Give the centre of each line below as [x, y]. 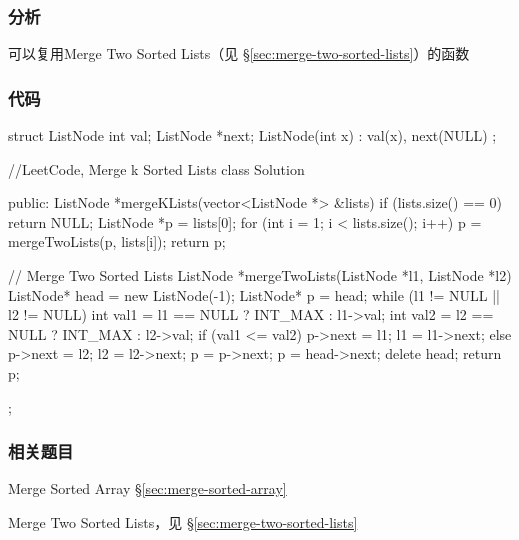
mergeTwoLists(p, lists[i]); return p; [117, 241]
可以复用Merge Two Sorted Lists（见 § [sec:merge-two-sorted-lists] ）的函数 [239, 53]
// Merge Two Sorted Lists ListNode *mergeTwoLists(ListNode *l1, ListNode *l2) [260, 275]
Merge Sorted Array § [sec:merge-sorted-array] [147, 488]
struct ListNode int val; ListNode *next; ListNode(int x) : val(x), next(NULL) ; [252, 135]
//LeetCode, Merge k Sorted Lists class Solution [156, 168]
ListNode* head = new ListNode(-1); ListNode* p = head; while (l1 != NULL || [254, 294]
